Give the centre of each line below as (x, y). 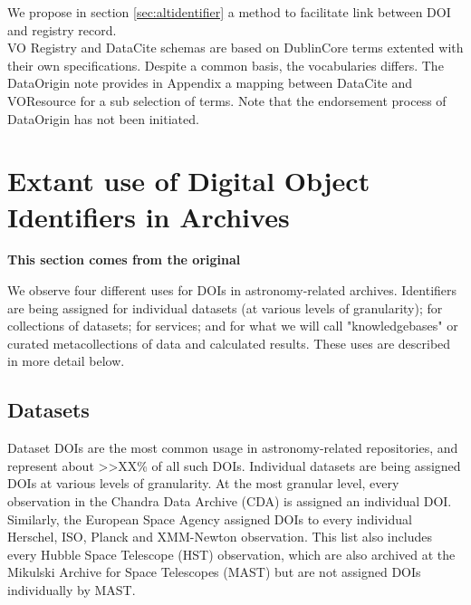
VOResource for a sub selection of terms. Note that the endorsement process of (227, 100)
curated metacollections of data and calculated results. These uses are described (229, 343)
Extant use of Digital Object (189, 181)
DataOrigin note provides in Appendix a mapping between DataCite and (210, 83)
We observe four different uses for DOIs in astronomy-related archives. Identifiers (232, 290)
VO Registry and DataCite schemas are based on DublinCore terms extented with (235, 48)
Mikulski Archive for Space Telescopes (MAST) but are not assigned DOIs (214, 572)
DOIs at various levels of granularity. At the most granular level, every (203, 483)
